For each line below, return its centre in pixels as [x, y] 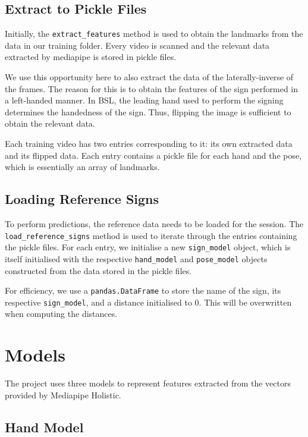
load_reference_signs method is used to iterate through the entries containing [151, 235]
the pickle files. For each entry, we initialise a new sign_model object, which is [148, 247]
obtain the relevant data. [50, 123]
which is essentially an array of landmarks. [82, 167]
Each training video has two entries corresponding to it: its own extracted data [149, 144]
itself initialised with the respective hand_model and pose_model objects [136, 258]
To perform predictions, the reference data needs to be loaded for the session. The [154, 224]
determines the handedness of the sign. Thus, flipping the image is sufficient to [148, 111]
